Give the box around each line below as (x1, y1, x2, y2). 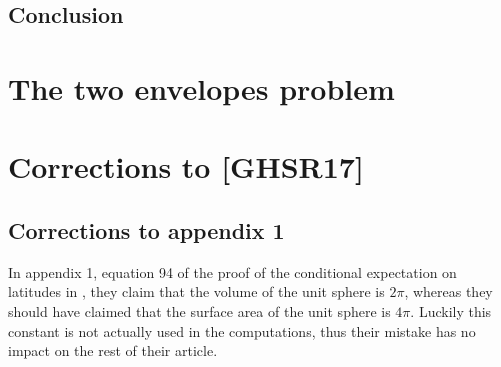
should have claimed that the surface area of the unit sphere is (8, 300, 391, 321)
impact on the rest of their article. (8, 340, 218, 361)
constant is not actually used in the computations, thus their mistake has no (8, 320, 476, 341)
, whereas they (404, 281, 493, 302)
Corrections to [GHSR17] (8, 146, 364, 187)
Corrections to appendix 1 (8, 214, 285, 245)
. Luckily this (410, 300, 492, 321)
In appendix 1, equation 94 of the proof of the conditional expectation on (8, 261, 457, 282)
